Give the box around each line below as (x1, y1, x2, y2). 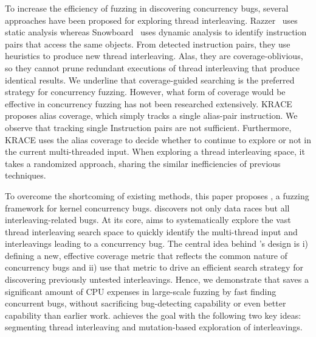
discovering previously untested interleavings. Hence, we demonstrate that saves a (5, 273, 309, 286)
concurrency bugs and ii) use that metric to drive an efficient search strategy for (5, 261, 303, 274)
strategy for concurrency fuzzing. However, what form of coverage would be (5, 85, 286, 98)
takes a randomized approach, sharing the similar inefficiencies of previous (5, 157, 281, 169)
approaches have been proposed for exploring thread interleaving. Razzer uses (5, 13, 298, 26)
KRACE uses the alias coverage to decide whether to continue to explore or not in (5, 133, 311, 146)
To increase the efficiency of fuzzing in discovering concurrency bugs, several (5, 2, 289, 14)
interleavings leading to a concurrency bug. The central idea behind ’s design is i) (5, 237, 309, 250)
